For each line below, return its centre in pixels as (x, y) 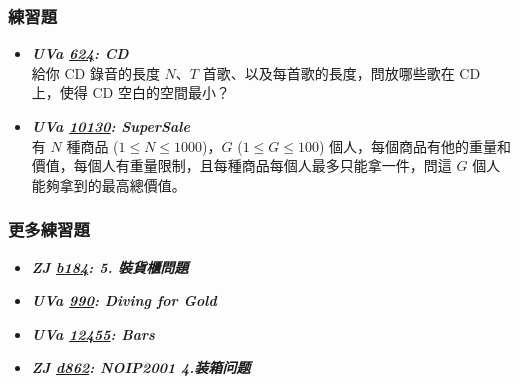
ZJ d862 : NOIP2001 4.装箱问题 (141, 367)
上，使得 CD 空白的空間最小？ (130, 92)
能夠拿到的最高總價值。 (108, 184)
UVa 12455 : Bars (93, 333)
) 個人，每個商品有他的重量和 (415, 145)
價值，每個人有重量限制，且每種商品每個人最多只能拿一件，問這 (241, 165)
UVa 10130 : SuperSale (110, 126)
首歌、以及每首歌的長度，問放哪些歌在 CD (341, 72)
